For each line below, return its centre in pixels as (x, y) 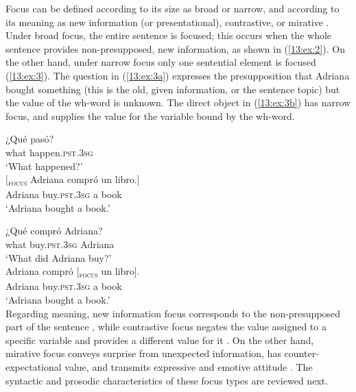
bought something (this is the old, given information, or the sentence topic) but (173, 89)
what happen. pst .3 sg (49, 152)
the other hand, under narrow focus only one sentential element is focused (161, 62)
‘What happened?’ (44, 166)
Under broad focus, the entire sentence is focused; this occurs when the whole (169, 35)
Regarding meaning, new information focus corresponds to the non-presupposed (173, 313)
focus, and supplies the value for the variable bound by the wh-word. (150, 115)
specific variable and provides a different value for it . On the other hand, (160, 340)
